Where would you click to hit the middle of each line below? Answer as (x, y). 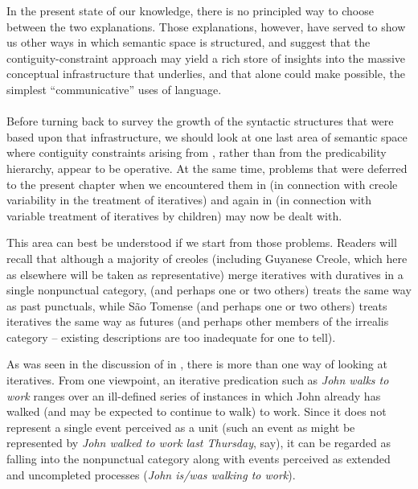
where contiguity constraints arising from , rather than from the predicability (197, 152)
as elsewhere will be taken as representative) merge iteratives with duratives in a (205, 274)
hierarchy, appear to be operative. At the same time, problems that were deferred (207, 168)
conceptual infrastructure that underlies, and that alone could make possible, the (206, 74)
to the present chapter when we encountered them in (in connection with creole (202, 184)
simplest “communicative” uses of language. (114, 89)
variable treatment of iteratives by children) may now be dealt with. (174, 215)
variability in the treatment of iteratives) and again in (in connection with (189, 200)
